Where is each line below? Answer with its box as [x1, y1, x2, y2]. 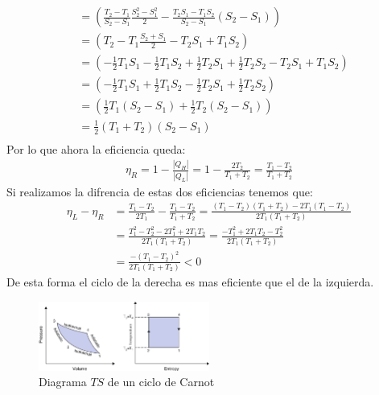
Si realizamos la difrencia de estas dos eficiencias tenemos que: [6, 183, 313, 200]
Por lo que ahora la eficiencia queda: [6, 140, 186, 157]
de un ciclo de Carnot [107, 373, 215, 390]
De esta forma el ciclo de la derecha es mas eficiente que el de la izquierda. [6, 273, 374, 290]
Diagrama [39, 373, 87, 390]
